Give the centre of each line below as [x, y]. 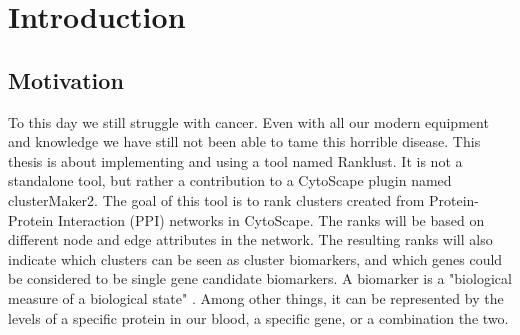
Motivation [66, 79]
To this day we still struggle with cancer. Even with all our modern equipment [248, 121]
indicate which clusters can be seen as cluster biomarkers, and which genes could [255, 258]
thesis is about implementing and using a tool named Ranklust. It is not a [235, 160]
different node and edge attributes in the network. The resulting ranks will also [250, 239]
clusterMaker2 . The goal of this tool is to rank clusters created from [216, 199]
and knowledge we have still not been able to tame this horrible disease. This [244, 141]
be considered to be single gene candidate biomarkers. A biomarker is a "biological [260, 278]
